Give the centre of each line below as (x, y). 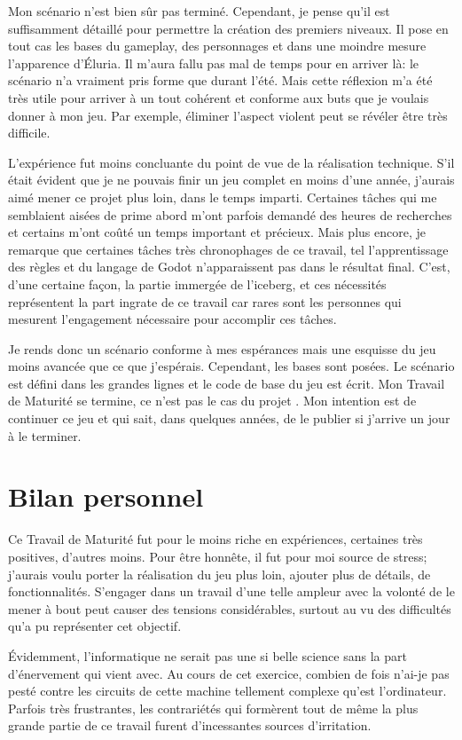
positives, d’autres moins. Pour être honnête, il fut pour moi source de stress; (218, 556)
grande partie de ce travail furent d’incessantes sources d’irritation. (190, 725)
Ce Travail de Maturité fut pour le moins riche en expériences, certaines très (215, 539)
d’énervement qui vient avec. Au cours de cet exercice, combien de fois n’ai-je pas (229, 673)
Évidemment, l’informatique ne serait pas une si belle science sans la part (208, 655)
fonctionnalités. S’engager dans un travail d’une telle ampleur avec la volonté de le (231, 591)
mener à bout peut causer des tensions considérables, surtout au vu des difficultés (230, 608)
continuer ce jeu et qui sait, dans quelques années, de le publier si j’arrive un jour (229, 418)
